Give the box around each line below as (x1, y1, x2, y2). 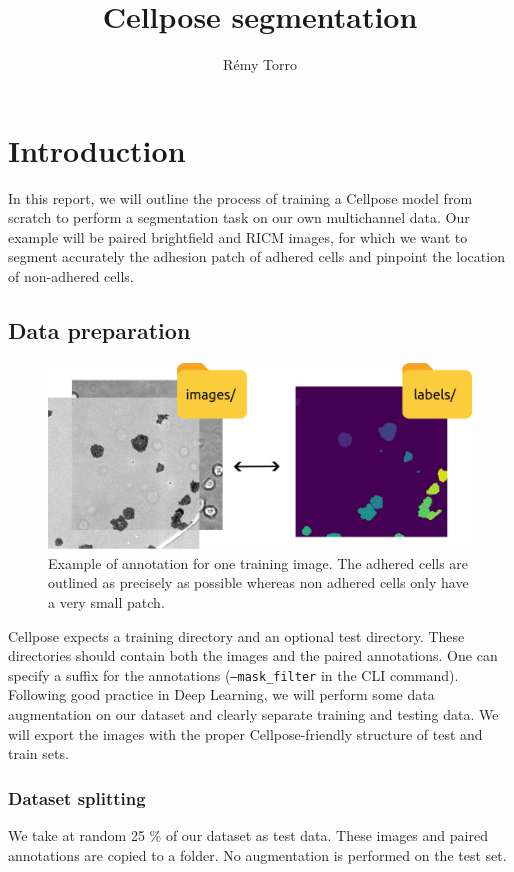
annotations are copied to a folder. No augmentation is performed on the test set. (8, 844, 507, 865)
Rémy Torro (223, 54, 297, 75)
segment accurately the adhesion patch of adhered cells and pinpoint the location (8, 246, 505, 267)
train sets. (8, 743, 69, 764)
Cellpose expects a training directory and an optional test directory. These (8, 625, 465, 646)
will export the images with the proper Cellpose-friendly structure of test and (8, 723, 483, 744)
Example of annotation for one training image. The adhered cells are (48, 552, 469, 573)
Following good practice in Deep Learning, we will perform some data (8, 684, 435, 705)
